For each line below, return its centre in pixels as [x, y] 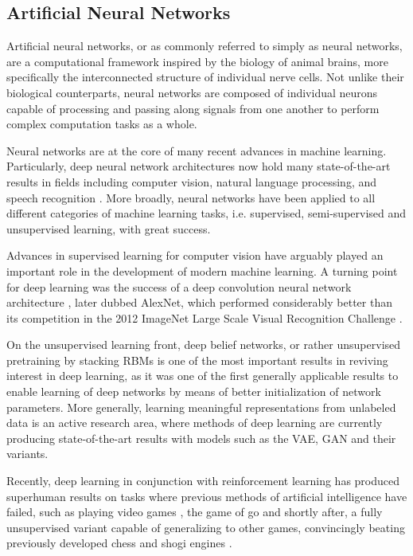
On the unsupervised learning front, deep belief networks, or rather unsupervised [204, 345]
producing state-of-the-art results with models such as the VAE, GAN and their [201, 438]
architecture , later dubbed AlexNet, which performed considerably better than [199, 302]
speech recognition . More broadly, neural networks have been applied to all [191, 197]
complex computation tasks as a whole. [102, 124]
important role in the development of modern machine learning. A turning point [202, 270]
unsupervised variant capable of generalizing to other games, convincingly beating [206, 527]
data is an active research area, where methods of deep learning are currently [195, 423]
